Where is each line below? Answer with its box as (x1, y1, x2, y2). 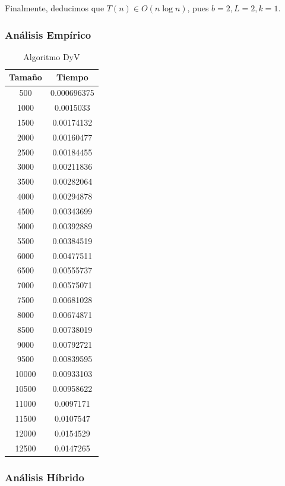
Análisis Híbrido (5, 469, 84, 484)
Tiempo (56, 71, 88, 83)
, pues (187, 2, 209, 14)
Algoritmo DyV (23, 50, 80, 63)
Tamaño (9, 71, 42, 83)
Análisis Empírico (5, 27, 91, 42)
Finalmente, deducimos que (5, 2, 104, 14)
